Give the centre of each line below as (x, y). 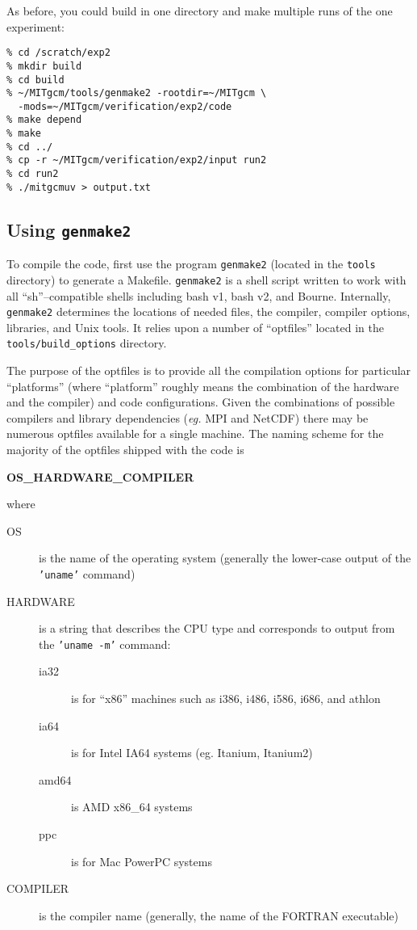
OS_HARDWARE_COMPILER (100, 476)
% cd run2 (33, 174)
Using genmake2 (69, 229)
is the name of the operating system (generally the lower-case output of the (225, 558)
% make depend (44, 120)
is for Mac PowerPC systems (142, 861)
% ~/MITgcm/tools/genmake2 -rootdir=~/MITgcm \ (137, 93)
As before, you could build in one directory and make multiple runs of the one (200, 11)
